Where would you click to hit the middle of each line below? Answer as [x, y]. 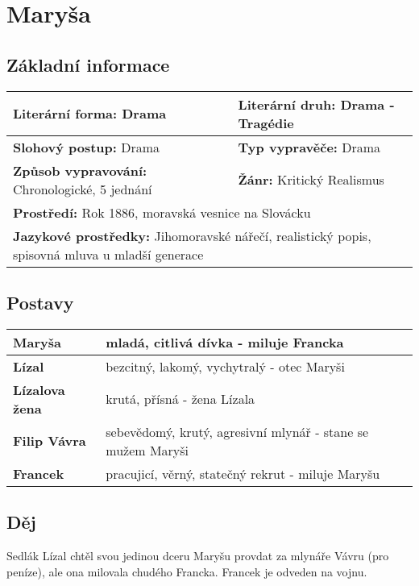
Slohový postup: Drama [87, 147]
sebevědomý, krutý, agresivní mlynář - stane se [237, 431]
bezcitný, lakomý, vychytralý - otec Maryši [225, 366]
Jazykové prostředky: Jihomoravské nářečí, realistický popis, [192, 235]
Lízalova [39, 389]
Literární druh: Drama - [316, 104]
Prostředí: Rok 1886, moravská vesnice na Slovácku [162, 212]
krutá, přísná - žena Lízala [180, 399]
